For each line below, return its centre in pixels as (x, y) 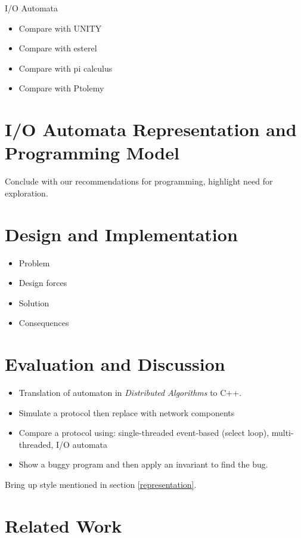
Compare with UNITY (60, 28)
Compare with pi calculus (66, 68)
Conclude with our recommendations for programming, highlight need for (139, 181)
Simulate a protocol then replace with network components (127, 412)
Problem (34, 262)
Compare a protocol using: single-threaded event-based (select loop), (144, 433)
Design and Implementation (121, 234)
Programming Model (92, 153)
